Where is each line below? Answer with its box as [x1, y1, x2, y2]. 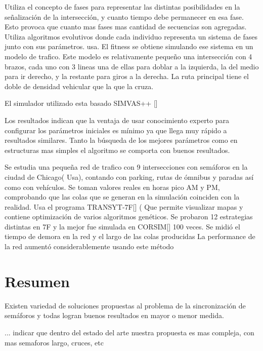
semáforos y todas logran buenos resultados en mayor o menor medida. [5, 310, 224, 321]
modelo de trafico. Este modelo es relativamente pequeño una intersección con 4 [5, 51, 252, 61]
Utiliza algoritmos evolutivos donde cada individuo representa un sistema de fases [5, 31, 257, 42]
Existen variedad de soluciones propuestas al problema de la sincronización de [5, 300, 246, 310]
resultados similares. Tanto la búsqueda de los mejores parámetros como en [5, 135, 238, 145]
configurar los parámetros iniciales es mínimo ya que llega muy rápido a [5, 125, 227, 135]
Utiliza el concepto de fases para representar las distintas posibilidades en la [5, 2, 240, 12]
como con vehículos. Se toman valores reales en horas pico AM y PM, [5, 181, 220, 192]
